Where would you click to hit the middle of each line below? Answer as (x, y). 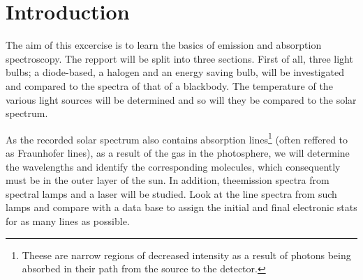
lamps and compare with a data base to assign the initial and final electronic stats (181, 207)
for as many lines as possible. (68, 220)
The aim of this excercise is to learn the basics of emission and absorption (164, 45)
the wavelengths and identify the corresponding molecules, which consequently (173, 166)
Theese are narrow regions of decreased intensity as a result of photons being (186, 255)
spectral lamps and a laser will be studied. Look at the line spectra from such (171, 193)
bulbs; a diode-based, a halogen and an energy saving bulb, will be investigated (175, 72)
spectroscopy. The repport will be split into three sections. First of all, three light (179, 58)
